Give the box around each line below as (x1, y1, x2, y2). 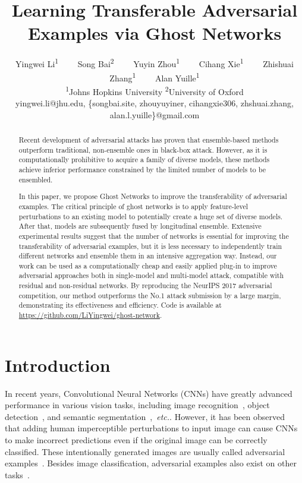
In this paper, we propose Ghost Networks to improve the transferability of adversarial (18, 191, 287, 201)
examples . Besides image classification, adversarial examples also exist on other (5, 457, 297, 469)
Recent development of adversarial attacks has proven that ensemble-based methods (18, 135, 279, 145)
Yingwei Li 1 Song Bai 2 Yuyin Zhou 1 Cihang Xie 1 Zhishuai (15, 56, 294, 70)
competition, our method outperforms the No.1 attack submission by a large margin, (18, 290, 281, 300)
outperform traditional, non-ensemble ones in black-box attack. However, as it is (18, 144, 268, 154)
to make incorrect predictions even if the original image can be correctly (5, 434, 268, 446)
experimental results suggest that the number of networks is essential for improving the (18, 231, 289, 241)
